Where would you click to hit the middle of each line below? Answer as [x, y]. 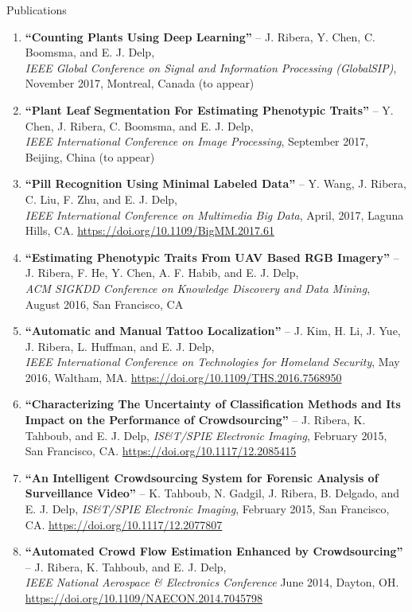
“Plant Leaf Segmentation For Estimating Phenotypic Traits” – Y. [209, 109]
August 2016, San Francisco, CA [104, 304]
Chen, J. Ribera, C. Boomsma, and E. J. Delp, [139, 125]
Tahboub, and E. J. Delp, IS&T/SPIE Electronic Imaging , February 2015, [206, 435]
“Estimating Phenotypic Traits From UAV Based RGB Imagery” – [212, 257]
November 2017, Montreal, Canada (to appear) [140, 83]
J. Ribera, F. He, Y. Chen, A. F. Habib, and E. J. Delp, [162, 273]
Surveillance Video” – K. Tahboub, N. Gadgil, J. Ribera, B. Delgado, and [212, 493]
